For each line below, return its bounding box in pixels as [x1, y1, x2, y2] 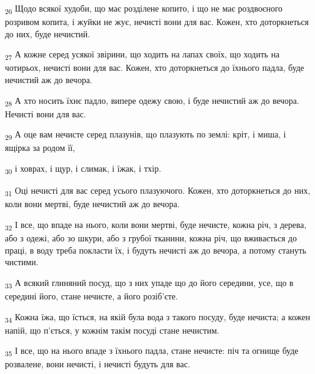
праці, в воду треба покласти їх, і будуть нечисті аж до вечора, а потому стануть [5, 243, 306, 256]
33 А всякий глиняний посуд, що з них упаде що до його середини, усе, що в [5, 276, 294, 290]
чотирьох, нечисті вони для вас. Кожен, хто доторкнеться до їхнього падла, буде [5, 61, 305, 74]
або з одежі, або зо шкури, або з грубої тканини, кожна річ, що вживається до [5, 232, 297, 244]
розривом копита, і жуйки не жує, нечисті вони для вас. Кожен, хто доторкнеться [5, 15, 309, 28]
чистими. [5, 255, 39, 268]
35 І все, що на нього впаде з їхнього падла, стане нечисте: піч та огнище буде [5, 344, 298, 359]
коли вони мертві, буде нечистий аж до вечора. [5, 197, 180, 210]
